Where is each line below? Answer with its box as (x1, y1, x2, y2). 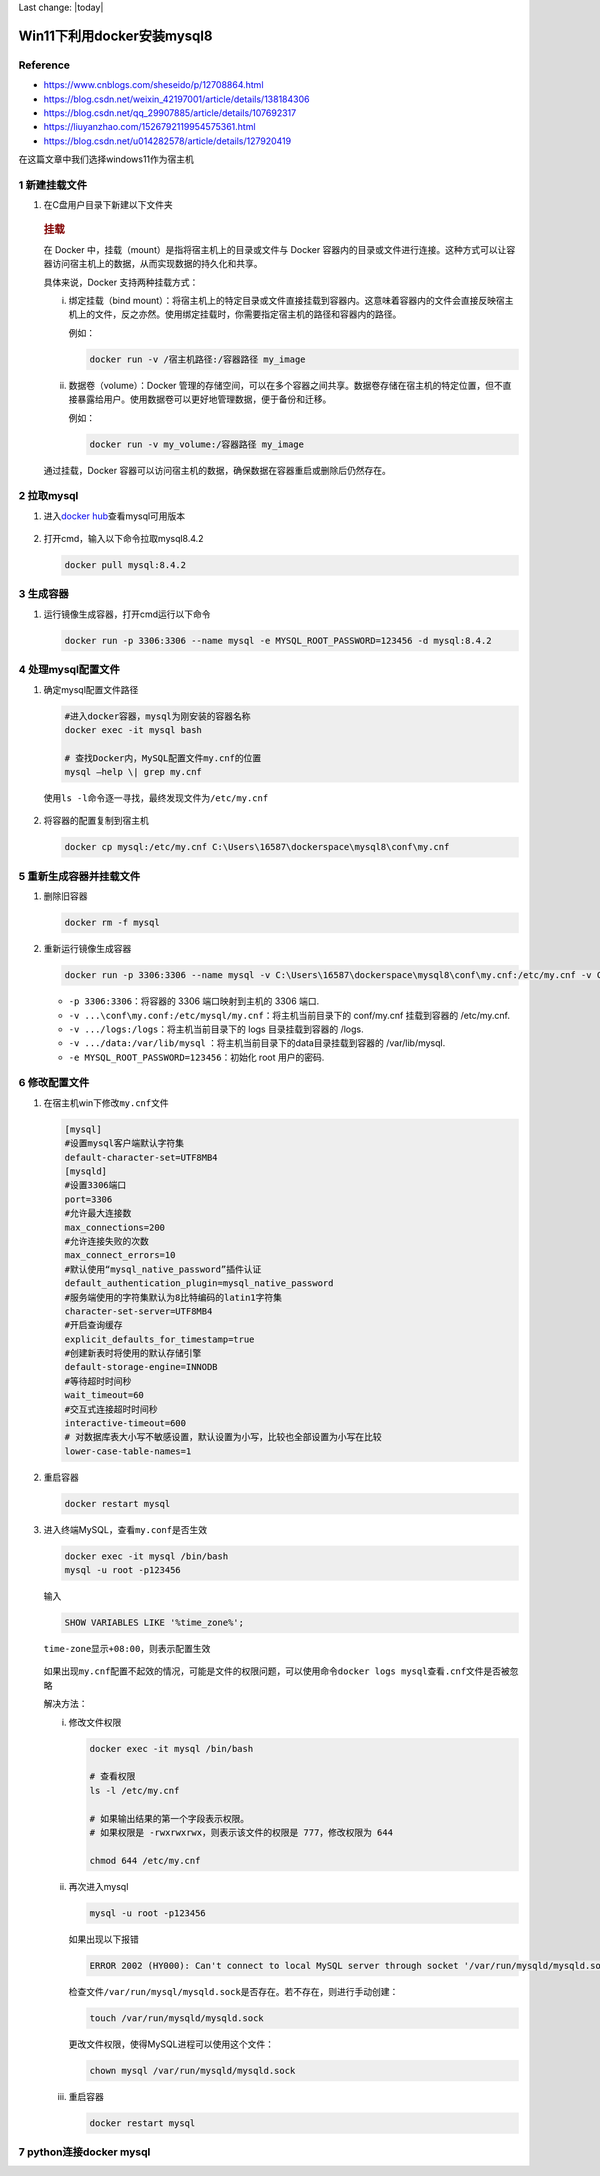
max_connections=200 (64, 1221, 165, 1233)
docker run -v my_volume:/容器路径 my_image (89, 438, 305, 450)
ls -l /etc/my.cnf (89, 1785, 180, 1796)
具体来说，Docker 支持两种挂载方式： (43, 276, 199, 288)
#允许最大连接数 (64, 1208, 132, 1219)
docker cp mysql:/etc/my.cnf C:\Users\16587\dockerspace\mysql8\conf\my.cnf (64, 841, 450, 853)
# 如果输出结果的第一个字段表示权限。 (89, 1813, 250, 1824)
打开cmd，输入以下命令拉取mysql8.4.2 (43, 533, 204, 545)
